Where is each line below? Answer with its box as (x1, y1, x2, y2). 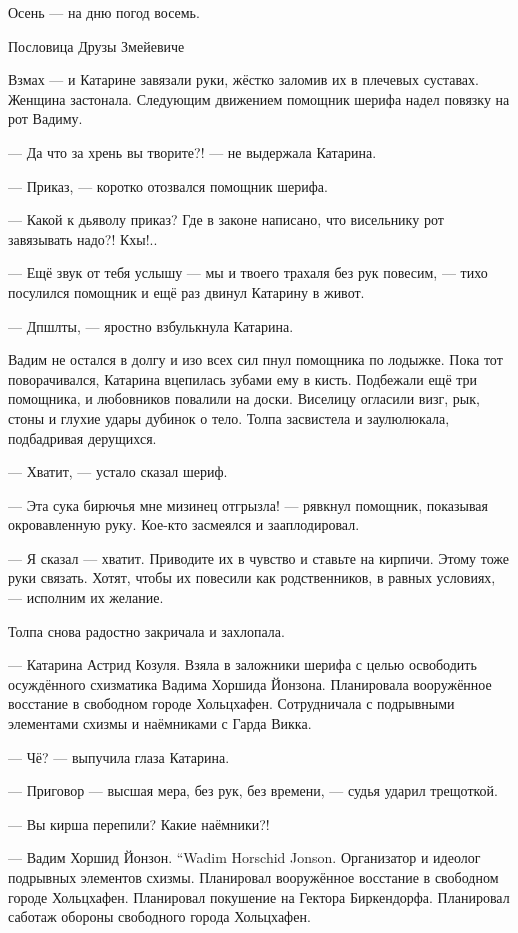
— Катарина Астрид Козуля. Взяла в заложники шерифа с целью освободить (8, 654, 477, 675)
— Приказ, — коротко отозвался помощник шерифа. (8, 175, 328, 196)
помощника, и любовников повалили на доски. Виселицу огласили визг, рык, (8, 388, 480, 409)
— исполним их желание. (8, 587, 164, 608)
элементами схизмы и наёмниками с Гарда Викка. (8, 713, 312, 734)
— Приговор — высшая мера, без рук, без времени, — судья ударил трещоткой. (8, 780, 499, 801)
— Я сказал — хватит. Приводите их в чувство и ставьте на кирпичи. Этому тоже (8, 547, 510, 568)
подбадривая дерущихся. (8, 427, 157, 448)
